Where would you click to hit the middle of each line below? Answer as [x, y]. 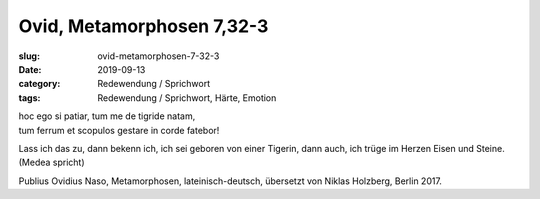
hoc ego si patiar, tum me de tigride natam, [107, 116]
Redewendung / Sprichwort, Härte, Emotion [187, 97]
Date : [30, 69]
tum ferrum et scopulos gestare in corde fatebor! [119, 130]
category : [39, 84]
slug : [29, 56]
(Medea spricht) [51, 162]
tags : [29, 97]
